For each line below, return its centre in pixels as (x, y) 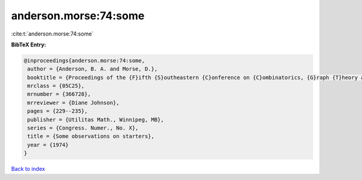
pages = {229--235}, (58, 111)
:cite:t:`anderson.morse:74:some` (52, 34)
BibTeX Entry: (29, 45)
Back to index (28, 169)
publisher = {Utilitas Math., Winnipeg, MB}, (96, 119)
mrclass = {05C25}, (56, 86)
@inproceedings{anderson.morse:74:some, (84, 61)
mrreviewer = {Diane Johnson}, (74, 103)
